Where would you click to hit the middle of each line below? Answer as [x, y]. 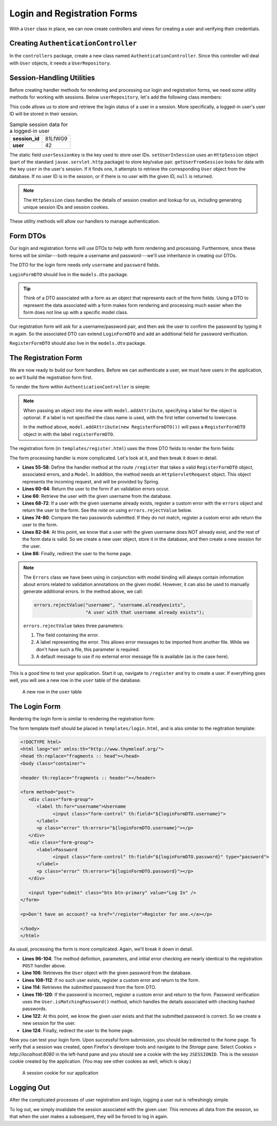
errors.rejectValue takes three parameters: [74, 626]
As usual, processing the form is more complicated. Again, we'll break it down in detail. [101, 949]
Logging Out [30, 1088]
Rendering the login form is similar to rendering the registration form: [82, 719]
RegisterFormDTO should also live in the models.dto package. [78, 343]
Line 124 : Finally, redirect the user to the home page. [78, 1030]
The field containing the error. [68, 635]
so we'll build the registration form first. [51, 377]
